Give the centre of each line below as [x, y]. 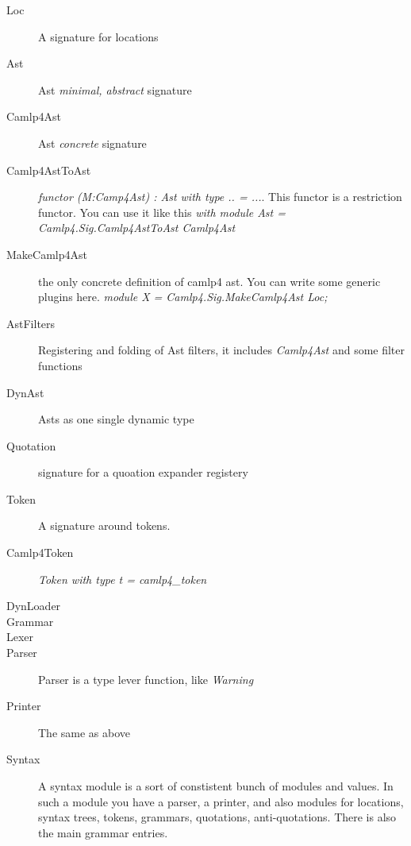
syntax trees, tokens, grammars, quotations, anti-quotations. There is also [217, 817]
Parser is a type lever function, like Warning [146, 679]
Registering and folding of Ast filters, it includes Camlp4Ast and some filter [222, 350]
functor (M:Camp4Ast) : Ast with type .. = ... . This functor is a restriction [220, 197]
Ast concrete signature [92, 143]
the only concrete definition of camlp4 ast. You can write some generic [209, 281]
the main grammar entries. [103, 832]
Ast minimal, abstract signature [115, 89]
